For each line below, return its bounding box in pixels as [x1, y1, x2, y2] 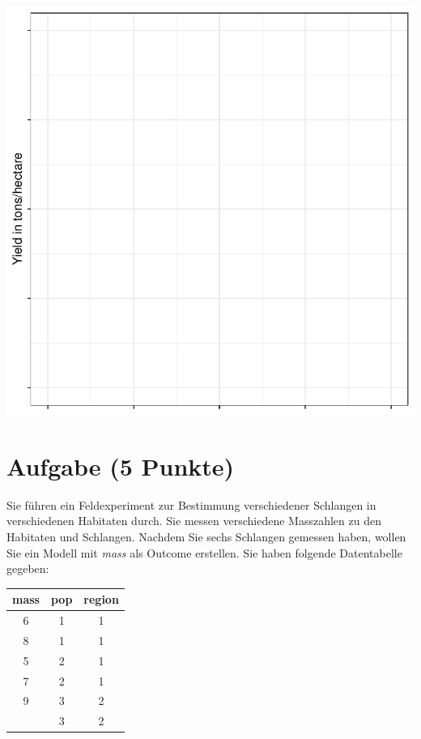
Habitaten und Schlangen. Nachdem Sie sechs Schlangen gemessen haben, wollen [6, 528, 406, 545]
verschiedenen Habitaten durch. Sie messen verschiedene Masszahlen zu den [6, 512, 381, 529]
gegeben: [6, 560, 49, 577]
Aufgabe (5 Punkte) [6, 449, 235, 482]
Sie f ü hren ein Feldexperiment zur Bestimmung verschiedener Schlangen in [6, 496, 376, 513]
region [83, 591, 119, 608]
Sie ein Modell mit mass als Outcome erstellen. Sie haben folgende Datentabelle [6, 544, 402, 561]
